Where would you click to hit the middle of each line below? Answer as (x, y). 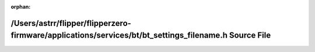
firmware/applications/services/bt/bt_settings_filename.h (119, 36)
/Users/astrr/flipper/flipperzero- (71, 23)
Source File (250, 36)
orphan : (21, 7)
